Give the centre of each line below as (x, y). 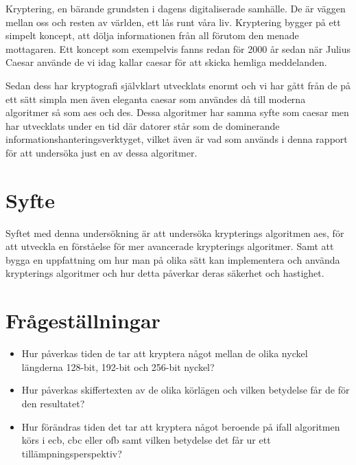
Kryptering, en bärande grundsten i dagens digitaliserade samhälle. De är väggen (176, 8)
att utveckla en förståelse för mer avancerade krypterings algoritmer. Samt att (170, 246)
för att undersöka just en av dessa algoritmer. (102, 152)
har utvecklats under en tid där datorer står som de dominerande (143, 125)
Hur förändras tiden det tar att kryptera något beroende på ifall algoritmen (181, 426)
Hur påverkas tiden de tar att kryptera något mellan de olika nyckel (165, 353)
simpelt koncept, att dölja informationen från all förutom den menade (152, 35)
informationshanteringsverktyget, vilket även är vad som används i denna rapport (177, 139)
